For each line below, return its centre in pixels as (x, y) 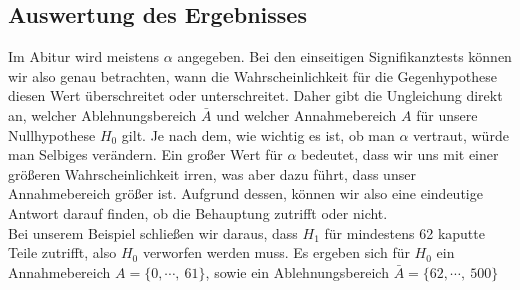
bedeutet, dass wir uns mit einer (400, 154)
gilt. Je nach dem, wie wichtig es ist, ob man (258, 134)
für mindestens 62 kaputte (404, 232)
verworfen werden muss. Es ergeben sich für (276, 252)
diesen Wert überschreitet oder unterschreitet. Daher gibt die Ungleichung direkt (255, 95)
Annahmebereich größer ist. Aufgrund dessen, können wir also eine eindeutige (245, 193)
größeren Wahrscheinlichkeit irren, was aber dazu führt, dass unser (212, 173)
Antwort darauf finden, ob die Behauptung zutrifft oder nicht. (198, 212)
